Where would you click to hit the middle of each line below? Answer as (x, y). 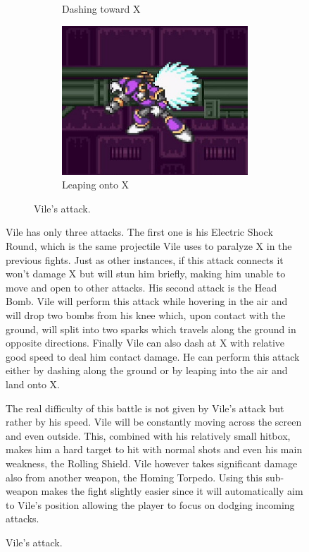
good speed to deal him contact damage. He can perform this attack (153, 356)
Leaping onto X (96, 185)
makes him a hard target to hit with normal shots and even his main (154, 449)
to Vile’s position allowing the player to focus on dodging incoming (150, 504)
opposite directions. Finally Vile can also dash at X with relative (145, 343)
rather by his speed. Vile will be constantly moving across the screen (154, 422)
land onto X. (33, 384)
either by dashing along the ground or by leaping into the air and (147, 370)
